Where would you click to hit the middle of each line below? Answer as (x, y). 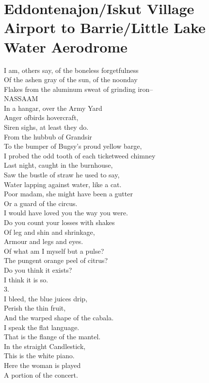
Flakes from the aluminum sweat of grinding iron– (79, 89)
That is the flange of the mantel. (52, 337)
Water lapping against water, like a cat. (63, 184)
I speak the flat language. (42, 327)
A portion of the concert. (41, 374)
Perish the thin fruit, (35, 308)
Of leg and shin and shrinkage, (49, 232)
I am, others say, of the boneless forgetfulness (71, 70)
